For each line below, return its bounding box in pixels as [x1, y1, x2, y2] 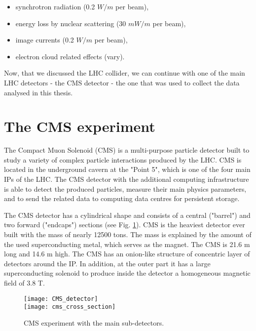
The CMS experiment [4, 116, 155, 136]
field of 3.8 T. [4, 278, 45, 288]
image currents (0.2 [15, 35, 74, 45]
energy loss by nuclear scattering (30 [15, 18, 126, 28]
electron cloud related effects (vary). [15, 51, 125, 61]
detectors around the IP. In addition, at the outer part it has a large [4, 258, 211, 268]
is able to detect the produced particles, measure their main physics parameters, [4, 183, 247, 194]
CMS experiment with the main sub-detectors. [24, 317, 164, 328]
